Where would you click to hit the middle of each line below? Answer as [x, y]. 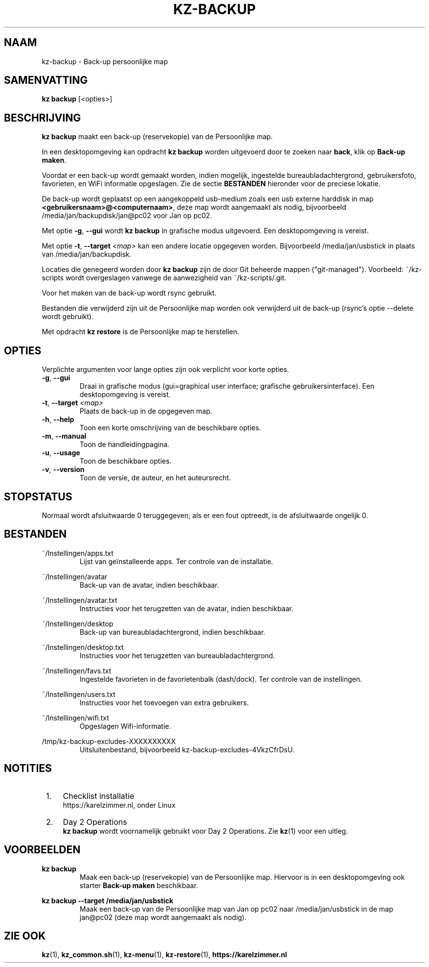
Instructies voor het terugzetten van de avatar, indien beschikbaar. [187, 608]
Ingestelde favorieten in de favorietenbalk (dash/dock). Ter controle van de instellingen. [221, 679]
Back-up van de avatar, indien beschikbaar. [149, 585]
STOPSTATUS [38, 496]
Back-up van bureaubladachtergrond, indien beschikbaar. [172, 632]
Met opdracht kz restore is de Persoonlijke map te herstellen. [141, 332]
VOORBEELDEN [42, 850]
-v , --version [63, 470]
